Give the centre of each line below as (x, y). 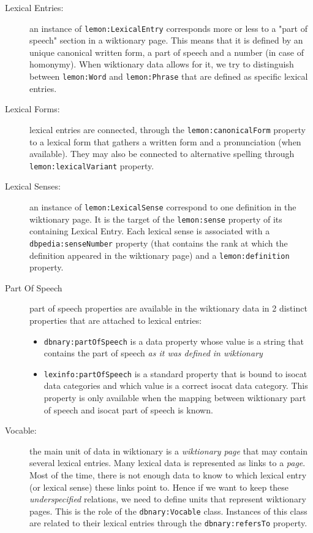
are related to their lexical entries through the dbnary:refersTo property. (168, 523)
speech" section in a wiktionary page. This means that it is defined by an (166, 40)
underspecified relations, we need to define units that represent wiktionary (168, 499)
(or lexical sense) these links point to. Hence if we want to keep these (159, 487)
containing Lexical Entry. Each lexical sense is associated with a (150, 231)
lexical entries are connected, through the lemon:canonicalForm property (168, 129)
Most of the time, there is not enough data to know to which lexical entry (168, 475)
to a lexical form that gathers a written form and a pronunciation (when (165, 141)
